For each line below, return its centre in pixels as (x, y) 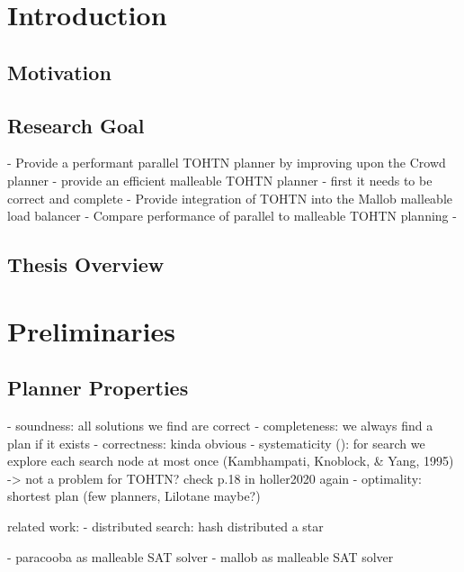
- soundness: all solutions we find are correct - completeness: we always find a (220, 426)
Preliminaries (91, 330)
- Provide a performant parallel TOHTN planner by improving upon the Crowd (227, 163)
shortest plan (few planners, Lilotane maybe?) (134, 496)
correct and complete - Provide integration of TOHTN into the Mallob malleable (230, 198)
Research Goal (76, 125)
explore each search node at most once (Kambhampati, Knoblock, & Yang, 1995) (231, 461)
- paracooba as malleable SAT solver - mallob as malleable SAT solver (201, 556)
